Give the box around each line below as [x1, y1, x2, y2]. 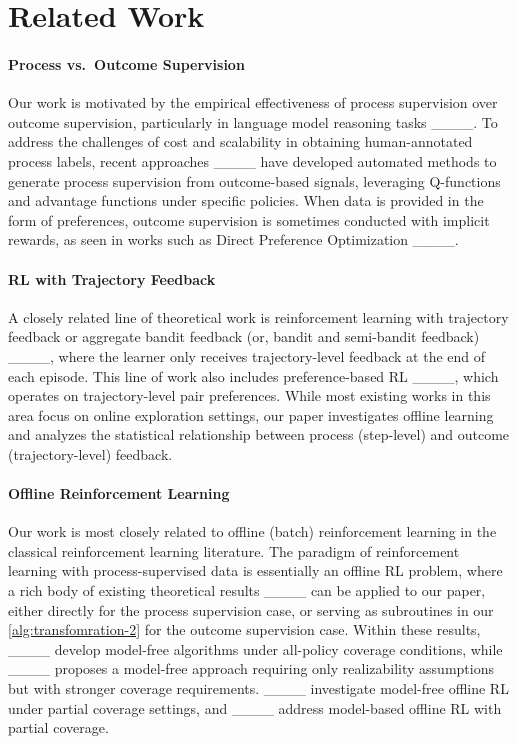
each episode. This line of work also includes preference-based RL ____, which [8, 365, 499, 386]
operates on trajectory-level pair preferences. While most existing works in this [8, 385, 491, 406]
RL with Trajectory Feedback [8, 268, 216, 289]
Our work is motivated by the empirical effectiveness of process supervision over [8, 92, 498, 113]
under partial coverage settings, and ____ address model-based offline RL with [8, 697, 502, 718]
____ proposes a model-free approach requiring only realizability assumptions [8, 658, 494, 679]
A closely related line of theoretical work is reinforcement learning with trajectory [8, 306, 509, 327]
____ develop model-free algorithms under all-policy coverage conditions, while [8, 638, 503, 659]
